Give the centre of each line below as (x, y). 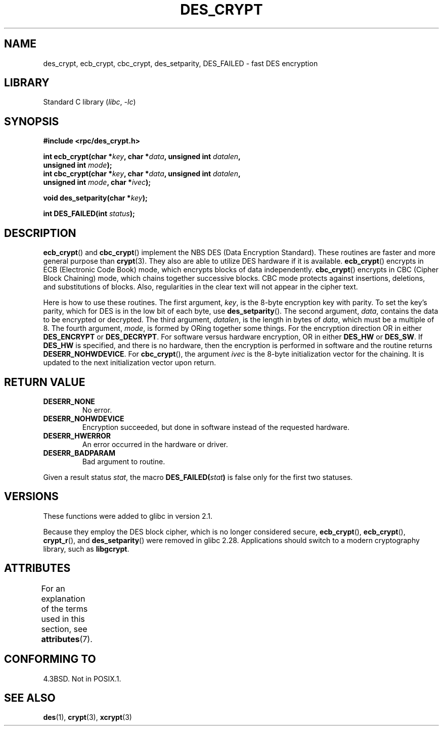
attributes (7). (67, 639)
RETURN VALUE (45, 382)
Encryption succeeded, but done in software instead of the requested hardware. (216, 427)
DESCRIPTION (40, 233)
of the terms (64, 609)
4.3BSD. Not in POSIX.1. (82, 678)
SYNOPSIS (32, 121)
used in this (63, 619)
